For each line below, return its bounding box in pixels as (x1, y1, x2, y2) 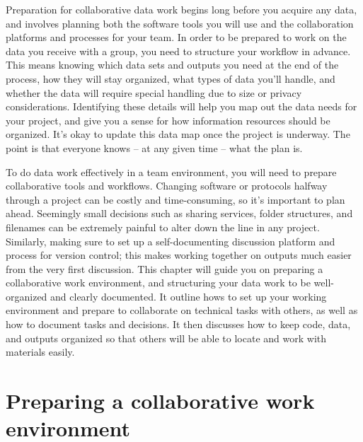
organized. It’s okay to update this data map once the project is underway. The (6, 127, 350, 141)
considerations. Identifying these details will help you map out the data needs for (6, 99, 357, 114)
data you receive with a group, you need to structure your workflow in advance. (6, 43, 351, 58)
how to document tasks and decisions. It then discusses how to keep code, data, (6, 317, 351, 332)
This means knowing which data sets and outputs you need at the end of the (6, 57, 339, 72)
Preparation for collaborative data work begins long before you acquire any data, (6, 2, 357, 16)
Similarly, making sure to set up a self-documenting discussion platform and (6, 233, 335, 248)
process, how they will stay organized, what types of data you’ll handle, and (6, 71, 335, 86)
